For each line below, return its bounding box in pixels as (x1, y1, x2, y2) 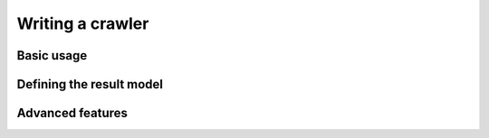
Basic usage (16, 48, 88, 63)
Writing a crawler (16, 14, 149, 33)
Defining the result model (16, 77, 163, 92)
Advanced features (16, 106, 129, 121)
